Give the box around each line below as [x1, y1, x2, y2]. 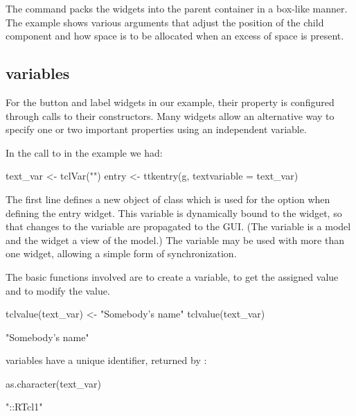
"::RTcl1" [6, 399, 43, 414]
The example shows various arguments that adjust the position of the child [6, 15, 324, 29]
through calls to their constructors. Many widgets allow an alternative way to [6, 108, 335, 123]
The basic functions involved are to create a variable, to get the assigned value [6, 269, 339, 284]
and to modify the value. [6, 283, 110, 297]
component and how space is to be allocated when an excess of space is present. [6, 28, 344, 43]
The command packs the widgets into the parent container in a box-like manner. [6, 1, 348, 15]
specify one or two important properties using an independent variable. [6, 122, 307, 137]
